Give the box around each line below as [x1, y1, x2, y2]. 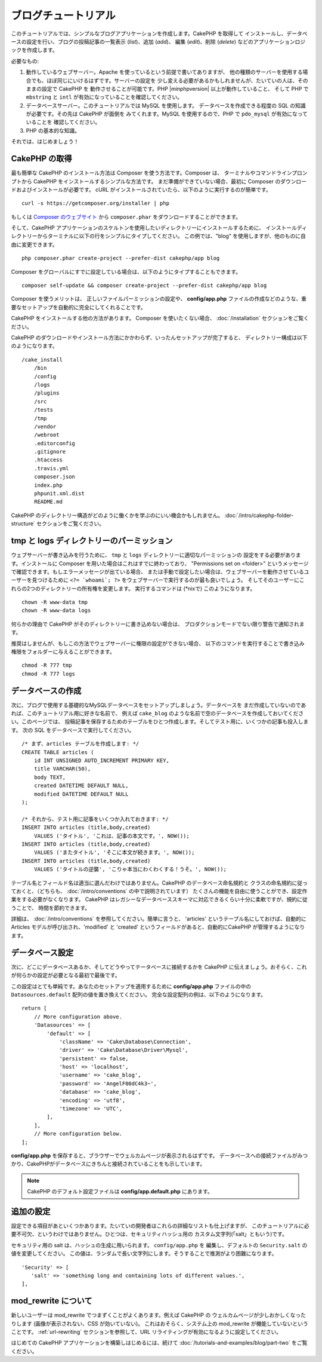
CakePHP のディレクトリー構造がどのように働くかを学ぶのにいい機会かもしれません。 [11, 512, 224, 519]
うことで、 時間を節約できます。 [11, 904, 91, 911]
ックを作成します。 [11, 47, 58, 54]
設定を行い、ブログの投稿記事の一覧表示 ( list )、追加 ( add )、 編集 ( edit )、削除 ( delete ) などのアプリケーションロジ [26, 38, 306, 45]
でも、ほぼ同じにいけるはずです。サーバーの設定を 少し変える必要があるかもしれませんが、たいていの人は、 [30, 76, 298, 84]
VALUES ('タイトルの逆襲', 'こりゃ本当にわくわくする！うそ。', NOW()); [33, 866, 227, 873]
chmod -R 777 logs [21, 670, 76, 677]
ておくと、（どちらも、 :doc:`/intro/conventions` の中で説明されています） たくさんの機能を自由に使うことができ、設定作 [11, 887, 308, 895]
